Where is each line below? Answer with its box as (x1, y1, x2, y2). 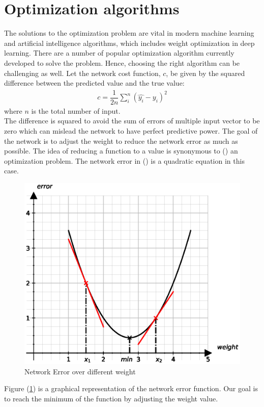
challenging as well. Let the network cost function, (4, 67, 161, 78)
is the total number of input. (31, 105, 121, 116)
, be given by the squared (166, 67, 245, 78)
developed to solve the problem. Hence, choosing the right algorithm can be (4, 57, 240, 68)
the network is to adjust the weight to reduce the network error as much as (4, 135, 238, 146)
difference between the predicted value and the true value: (4, 78, 185, 88)
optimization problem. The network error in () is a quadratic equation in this (4, 155, 245, 166)
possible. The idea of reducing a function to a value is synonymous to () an (4, 145, 238, 156)
